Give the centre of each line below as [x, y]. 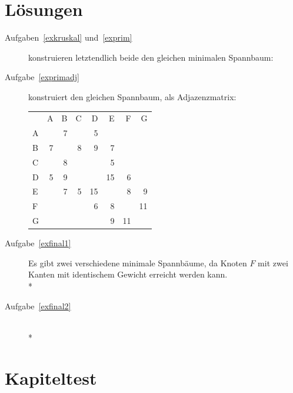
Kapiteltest [51, 377]
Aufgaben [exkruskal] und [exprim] [69, 37]
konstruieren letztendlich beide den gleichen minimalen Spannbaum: [151, 57]
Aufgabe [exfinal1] [38, 243]
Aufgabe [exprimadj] [42, 77]
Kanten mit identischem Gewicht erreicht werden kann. [128, 274]
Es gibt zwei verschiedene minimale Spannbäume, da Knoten [138, 262]
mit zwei [273, 262]
